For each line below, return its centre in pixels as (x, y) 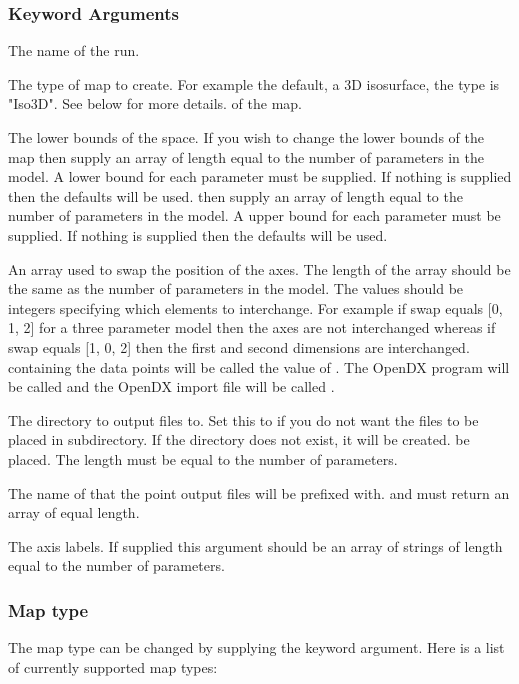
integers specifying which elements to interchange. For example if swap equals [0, (255, 307)
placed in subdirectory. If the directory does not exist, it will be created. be (239, 439)
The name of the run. (74, 50)
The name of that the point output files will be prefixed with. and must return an (259, 492)
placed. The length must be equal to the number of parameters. (203, 458)
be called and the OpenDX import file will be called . (171, 386)
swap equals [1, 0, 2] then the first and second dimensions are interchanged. (239, 346)
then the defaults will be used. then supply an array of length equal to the (235, 195)
